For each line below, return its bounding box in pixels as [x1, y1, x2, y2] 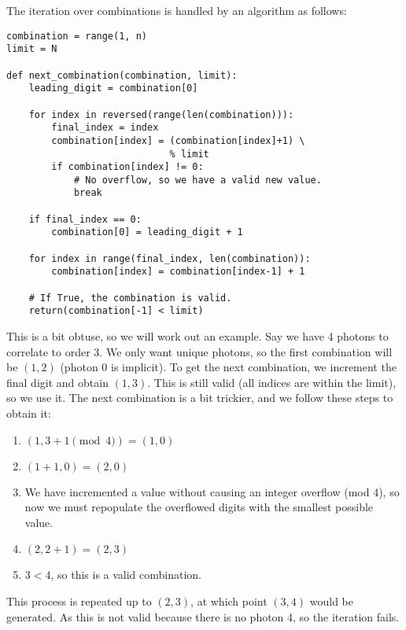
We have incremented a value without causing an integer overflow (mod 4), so [24, 483, 400, 499]
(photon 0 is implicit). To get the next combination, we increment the [60, 359, 397, 375]
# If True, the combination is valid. [28, 292, 232, 304]
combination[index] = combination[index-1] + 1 [51, 266, 305, 278]
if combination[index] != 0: [51, 161, 204, 173]
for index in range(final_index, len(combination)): [28, 252, 311, 264]
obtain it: [6, 405, 51, 421]
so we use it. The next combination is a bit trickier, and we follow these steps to [6, 389, 393, 406]
